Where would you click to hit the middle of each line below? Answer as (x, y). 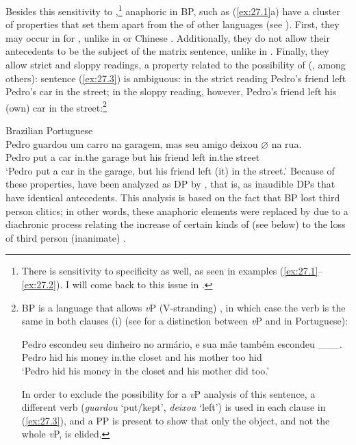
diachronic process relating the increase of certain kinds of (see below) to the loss (176, 224)
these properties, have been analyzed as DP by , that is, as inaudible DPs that (170, 184)
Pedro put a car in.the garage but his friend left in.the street (133, 157)
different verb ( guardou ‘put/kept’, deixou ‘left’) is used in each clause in (174, 407)
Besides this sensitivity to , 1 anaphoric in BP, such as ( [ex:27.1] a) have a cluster (173, 10)
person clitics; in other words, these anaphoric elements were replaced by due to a (177, 211)
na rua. (287, 143)
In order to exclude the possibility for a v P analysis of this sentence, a (168, 393)
